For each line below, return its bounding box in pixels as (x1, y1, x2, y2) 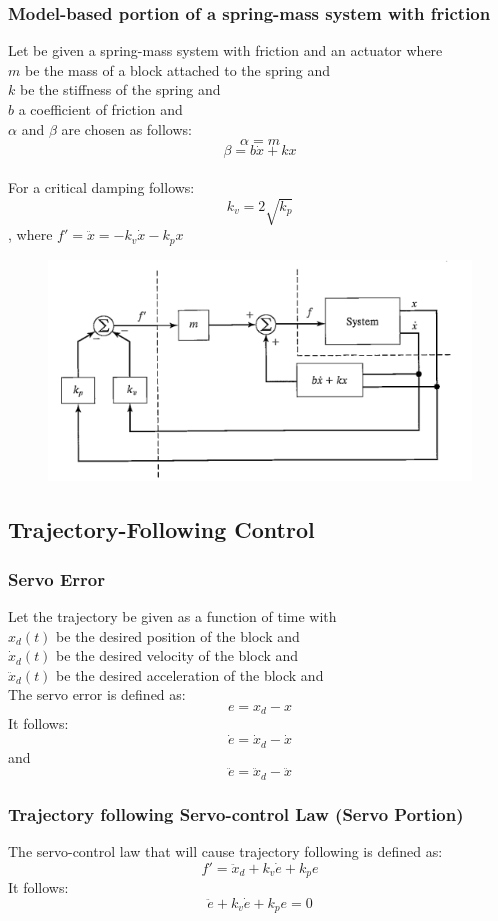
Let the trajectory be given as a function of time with (8, 605, 337, 626)
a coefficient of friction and (18, 99, 183, 119)
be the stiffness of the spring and (19, 79, 221, 100)
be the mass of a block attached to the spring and (24, 59, 331, 80)
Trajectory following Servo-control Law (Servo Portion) (8, 801, 464, 826)
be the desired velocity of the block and (56, 645, 299, 666)
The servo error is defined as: (8, 684, 186, 705)
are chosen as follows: (61, 118, 192, 139)
